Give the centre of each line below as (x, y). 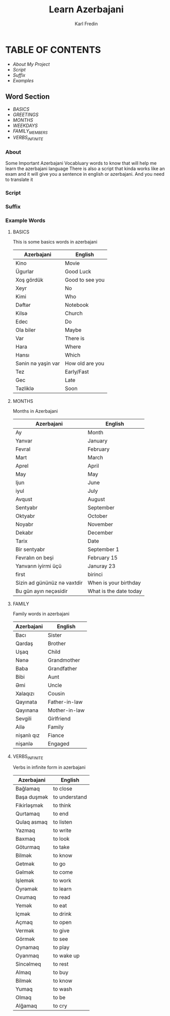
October (98, 516)
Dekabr (24, 532)
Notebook (77, 305)
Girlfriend (59, 718)
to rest (61, 964)
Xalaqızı (25, 693)
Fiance (56, 735)
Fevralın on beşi (34, 558)
